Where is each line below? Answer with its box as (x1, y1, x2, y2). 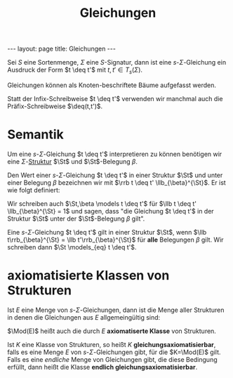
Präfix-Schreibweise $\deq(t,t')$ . (7, 102, 103, 110)
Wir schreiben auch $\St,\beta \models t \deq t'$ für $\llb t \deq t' (7, 199, 197, 208)
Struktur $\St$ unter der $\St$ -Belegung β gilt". (7, 214, 145, 223)
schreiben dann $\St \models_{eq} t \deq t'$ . (7, 242, 137, 251)
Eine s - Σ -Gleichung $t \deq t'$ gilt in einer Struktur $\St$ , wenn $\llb (7, 228, 207, 236)
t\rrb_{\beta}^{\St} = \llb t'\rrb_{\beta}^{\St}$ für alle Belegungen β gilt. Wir (7, 235, 224, 244)
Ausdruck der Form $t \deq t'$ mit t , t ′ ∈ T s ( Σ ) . (7, 65, 142, 75)
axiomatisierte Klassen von (7, 268, 170, 284)
